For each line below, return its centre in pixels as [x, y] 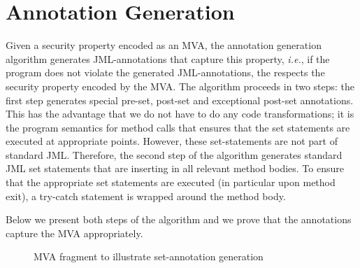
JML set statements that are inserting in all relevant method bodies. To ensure [175, 168]
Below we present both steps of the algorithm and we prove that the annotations [179, 219]
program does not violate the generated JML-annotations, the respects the [165, 72]
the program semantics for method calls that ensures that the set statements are [178, 127]
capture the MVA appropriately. [74, 233]
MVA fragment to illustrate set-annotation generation [149, 256]
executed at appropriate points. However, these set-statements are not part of [172, 141]
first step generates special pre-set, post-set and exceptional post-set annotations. [180, 100]
